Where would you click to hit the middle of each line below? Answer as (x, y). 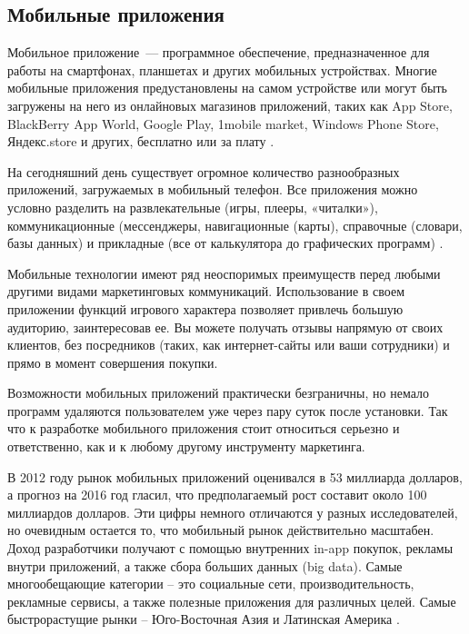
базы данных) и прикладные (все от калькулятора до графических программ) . (225, 243)
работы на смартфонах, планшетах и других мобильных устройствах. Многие (222, 69)
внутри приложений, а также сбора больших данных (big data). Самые (205, 565)
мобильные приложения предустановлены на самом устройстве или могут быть (227, 88)
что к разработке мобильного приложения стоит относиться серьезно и (204, 428)
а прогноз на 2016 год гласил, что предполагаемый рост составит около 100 (217, 495)
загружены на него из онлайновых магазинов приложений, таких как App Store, (230, 105)
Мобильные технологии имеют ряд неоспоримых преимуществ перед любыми (224, 273)
